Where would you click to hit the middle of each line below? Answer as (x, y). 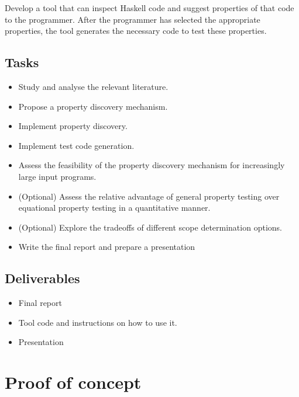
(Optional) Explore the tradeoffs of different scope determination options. (150, 227)
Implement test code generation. (76, 145)
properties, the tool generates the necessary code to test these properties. (136, 31)
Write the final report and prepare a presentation (107, 247)
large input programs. (57, 176)
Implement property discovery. (73, 126)
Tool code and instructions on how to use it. (98, 322)
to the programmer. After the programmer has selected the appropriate (133, 19)
